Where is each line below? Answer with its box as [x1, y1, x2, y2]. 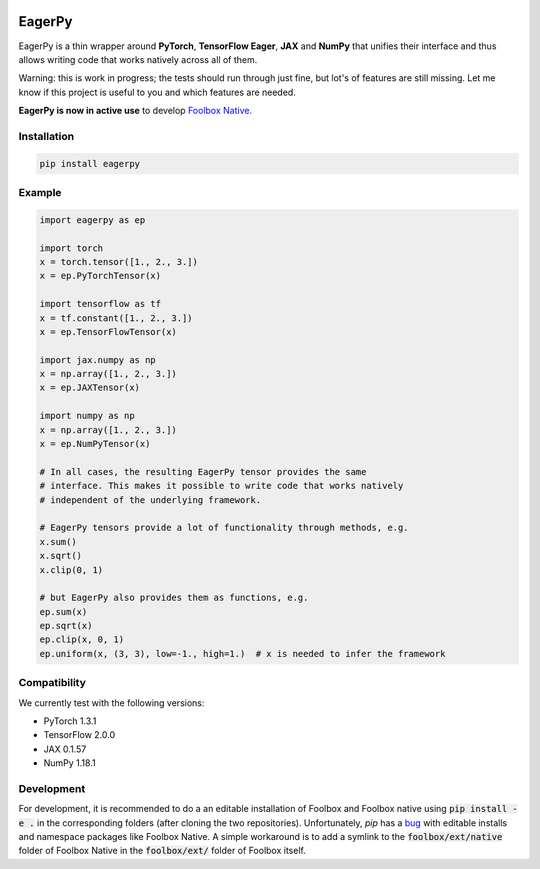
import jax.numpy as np [39, 354, 157, 365]
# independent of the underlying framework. [39, 494, 262, 505]
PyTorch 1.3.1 [43, 715, 97, 727]
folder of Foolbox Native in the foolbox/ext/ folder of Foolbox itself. [18, 845, 307, 857]
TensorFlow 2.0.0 [43, 729, 116, 741]
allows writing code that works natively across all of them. [18, 53, 258, 65]
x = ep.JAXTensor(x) [39, 382, 140, 394]
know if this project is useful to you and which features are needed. [18, 86, 297, 98]
